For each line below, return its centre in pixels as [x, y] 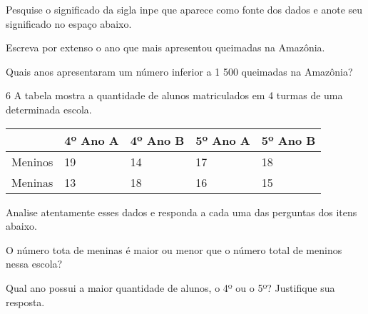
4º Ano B [157, 140]
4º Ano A [92, 140]
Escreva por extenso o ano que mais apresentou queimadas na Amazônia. [165, 47]
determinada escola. [49, 109]
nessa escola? [34, 264]
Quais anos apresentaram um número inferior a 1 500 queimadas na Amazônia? [179, 71]
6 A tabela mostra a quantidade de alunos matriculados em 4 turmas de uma [174, 95]
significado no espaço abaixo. [69, 23]
